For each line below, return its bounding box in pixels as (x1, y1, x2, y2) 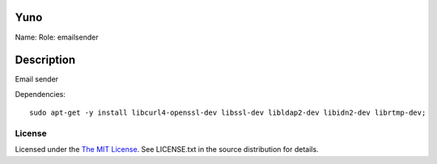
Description (15, 53, 76, 67)
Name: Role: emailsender (15, 32, 99, 42)
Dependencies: (15, 89, 66, 99)
